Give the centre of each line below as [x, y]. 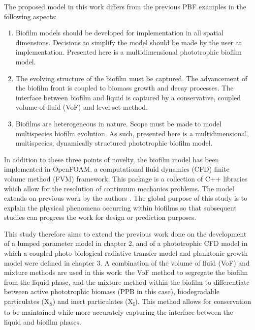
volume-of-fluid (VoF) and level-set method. [82, 107]
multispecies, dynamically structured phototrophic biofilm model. [114, 143]
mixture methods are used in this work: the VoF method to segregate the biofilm [126, 272]
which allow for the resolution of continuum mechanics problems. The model [119, 188]
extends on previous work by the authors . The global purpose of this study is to [126, 198]
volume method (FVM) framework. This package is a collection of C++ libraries [126, 178]
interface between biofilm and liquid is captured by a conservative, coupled [128, 97]
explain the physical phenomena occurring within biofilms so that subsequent [120, 207]
